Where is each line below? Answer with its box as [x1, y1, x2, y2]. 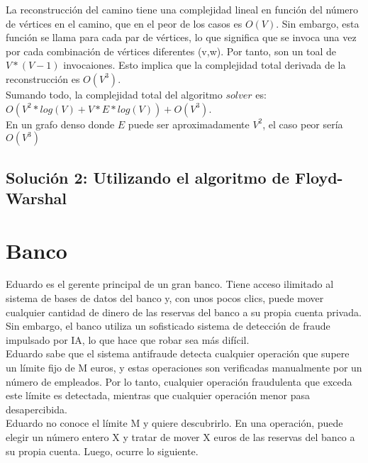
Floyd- [295, 166, 343, 188]
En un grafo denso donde [6, 116, 115, 131]
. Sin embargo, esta [276, 16, 359, 30]
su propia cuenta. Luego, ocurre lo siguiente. [6, 443, 199, 458]
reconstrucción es [6, 71, 80, 86]
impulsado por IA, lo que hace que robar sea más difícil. [6, 332, 250, 347]
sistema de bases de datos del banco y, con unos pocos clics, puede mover [6, 291, 324, 306]
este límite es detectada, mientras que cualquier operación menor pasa [6, 388, 310, 403]
